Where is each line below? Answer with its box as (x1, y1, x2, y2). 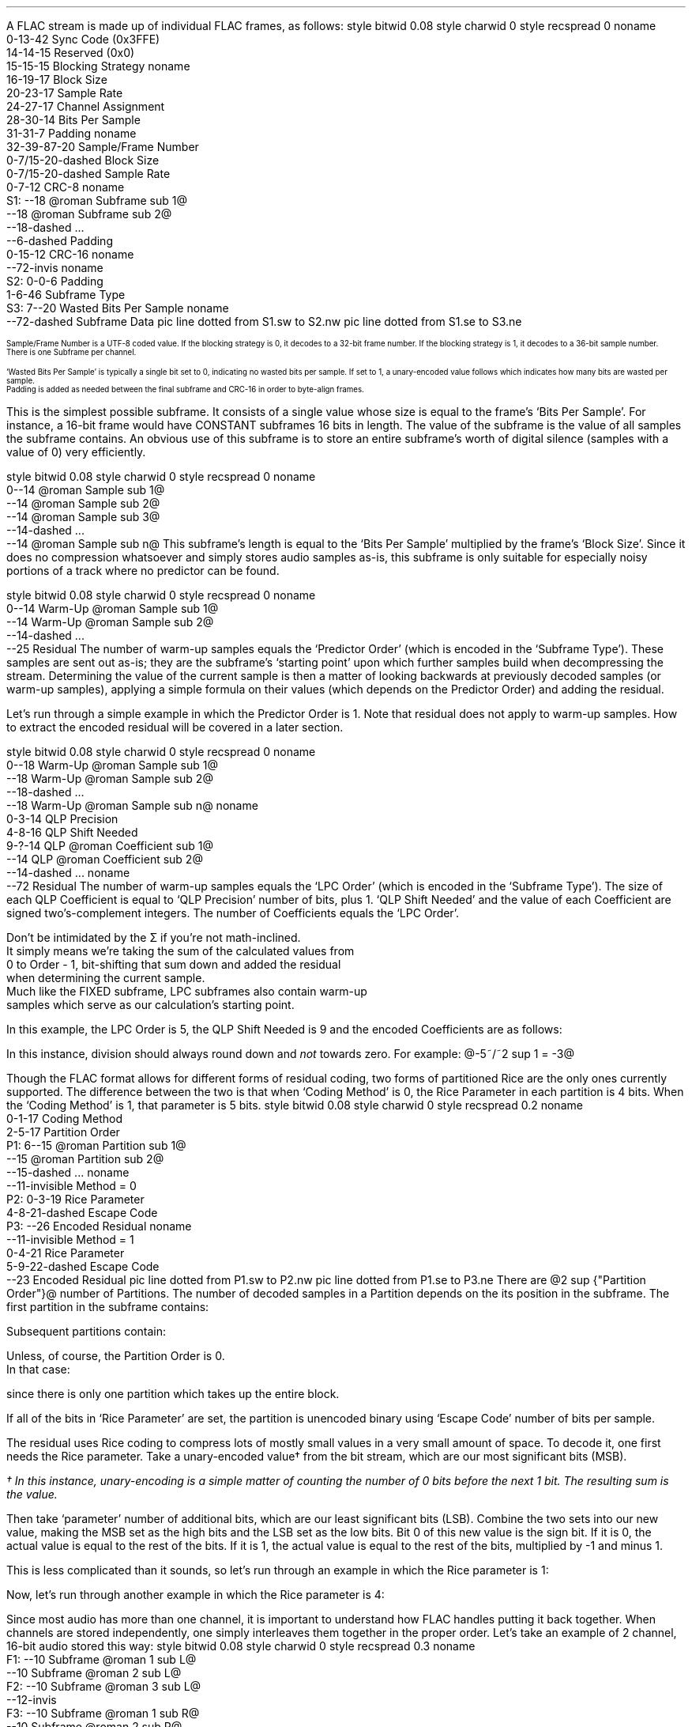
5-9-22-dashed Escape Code (6, 1260, 160, 1273)
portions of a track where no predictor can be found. (6, 564, 280, 577)
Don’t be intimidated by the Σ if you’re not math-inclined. (6, 931, 301, 944)
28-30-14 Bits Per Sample (6, 113, 141, 127)
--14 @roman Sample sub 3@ (6, 510, 160, 523)
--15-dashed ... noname (6, 1166, 130, 1179)
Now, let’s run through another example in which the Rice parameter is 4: (6, 1588, 385, 1601)
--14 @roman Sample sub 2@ (6, 497, 160, 510)
